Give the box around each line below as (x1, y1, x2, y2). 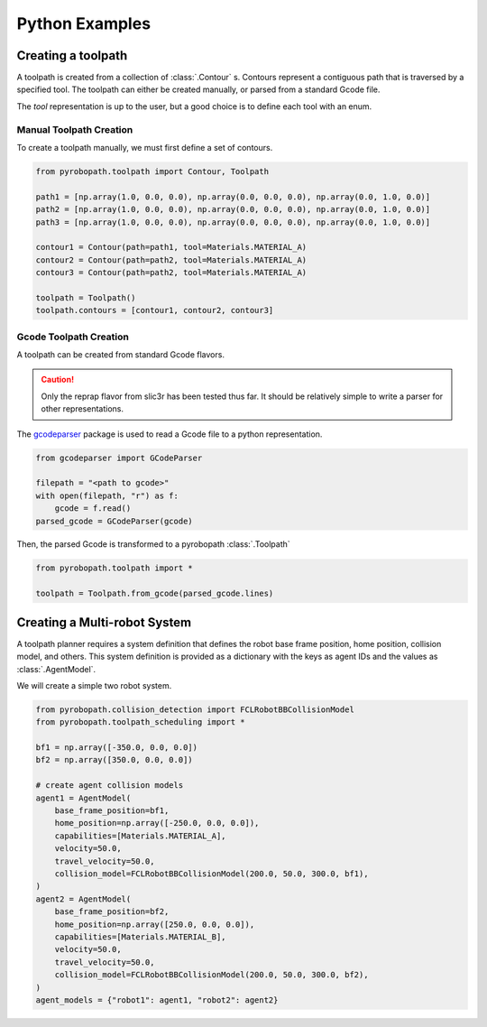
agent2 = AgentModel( (35, 893, 132, 904)
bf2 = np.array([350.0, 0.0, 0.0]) (35, 754, 193, 765)
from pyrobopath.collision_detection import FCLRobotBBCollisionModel (35, 704, 355, 715)
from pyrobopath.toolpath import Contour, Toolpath (35, 166, 270, 176)
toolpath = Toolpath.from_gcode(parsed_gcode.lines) (35, 588, 274, 599)
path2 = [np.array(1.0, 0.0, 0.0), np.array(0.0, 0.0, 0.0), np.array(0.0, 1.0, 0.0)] (35, 204, 431, 215)
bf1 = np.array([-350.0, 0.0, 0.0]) (35, 743, 198, 753)
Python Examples (16, 14, 152, 33)
